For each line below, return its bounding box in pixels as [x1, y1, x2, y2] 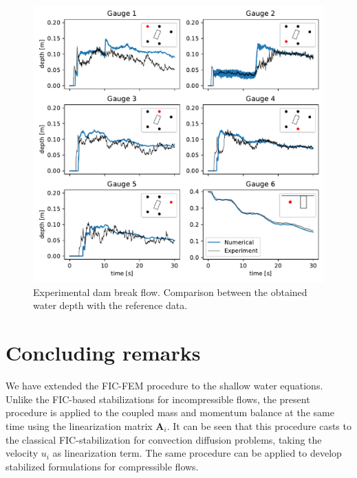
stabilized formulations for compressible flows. [6, 459, 199, 473]
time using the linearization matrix [6, 418, 153, 433]
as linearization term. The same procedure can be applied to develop [52, 446, 342, 460]
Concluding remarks [6, 339, 201, 367]
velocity [6, 446, 39, 460]
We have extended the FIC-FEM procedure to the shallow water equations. [6, 378, 323, 393]
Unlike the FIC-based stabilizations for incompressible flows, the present [6, 391, 310, 406]
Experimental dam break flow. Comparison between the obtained [33, 284, 307, 299]
